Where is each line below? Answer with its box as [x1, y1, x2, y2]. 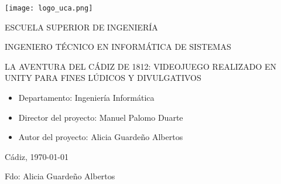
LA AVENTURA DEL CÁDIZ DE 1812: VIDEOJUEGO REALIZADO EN [5, 60, 277, 72]
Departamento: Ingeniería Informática [18, 91, 155, 104]
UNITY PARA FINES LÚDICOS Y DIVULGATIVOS [5, 71, 201, 84]
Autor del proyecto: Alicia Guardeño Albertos [18, 131, 183, 143]
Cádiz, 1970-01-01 [5, 150, 68, 162]
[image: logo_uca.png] [5, 4, 93, 12]
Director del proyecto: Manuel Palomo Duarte [18, 111, 183, 123]
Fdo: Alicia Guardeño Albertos [5, 170, 115, 182]
